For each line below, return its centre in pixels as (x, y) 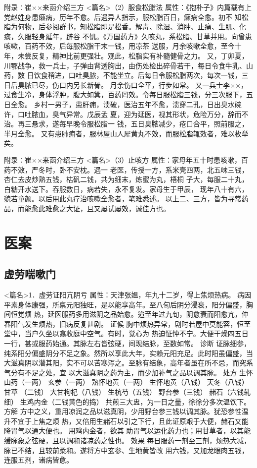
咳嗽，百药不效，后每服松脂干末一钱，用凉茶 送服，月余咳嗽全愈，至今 (119, 46)
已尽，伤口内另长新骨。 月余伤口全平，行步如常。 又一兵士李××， (140, 85)
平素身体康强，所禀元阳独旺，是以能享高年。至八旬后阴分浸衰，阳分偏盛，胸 (128, 304)
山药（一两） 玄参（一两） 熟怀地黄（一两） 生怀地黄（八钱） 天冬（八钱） (126, 382)
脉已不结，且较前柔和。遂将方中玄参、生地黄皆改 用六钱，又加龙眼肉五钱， (126, 450)
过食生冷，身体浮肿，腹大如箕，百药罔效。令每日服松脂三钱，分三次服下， (125, 94)
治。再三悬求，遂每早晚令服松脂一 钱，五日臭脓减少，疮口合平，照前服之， (126, 124)
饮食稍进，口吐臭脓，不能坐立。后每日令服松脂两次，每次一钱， (138, 75)
